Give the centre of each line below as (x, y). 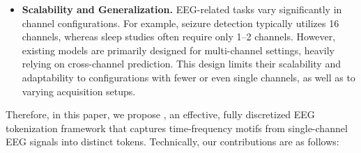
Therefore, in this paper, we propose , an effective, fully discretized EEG (160, 114)
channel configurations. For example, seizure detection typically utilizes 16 (180, 23)
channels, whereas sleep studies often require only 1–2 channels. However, (179, 37)
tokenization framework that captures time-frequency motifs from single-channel (177, 128)
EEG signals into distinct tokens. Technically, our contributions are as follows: (172, 142)
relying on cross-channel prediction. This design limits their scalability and (181, 64)
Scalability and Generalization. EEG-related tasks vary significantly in (182, 9)
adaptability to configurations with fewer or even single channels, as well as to (189, 77)
